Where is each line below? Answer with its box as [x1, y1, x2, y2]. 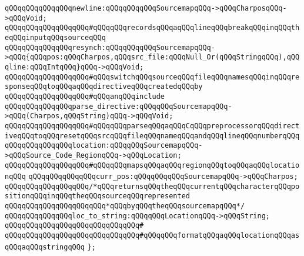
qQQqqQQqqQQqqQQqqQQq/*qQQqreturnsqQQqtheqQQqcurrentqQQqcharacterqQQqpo [5, 182, 300, 191]
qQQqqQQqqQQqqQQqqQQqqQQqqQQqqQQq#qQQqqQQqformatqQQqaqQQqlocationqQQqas [5, 231, 300, 240]
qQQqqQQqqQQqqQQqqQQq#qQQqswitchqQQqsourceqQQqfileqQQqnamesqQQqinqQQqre [5, 72, 300, 81]
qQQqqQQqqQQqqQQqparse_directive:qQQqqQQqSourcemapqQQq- [5, 102, 232, 111]
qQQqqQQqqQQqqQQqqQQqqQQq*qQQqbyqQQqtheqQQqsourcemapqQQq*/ [5, 202, 245, 211]
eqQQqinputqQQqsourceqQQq [5, 33, 106, 42]
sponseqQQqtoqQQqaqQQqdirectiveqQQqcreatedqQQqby [5, 82, 203, 91]
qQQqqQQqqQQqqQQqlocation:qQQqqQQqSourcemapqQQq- [5, 141, 203, 150]
